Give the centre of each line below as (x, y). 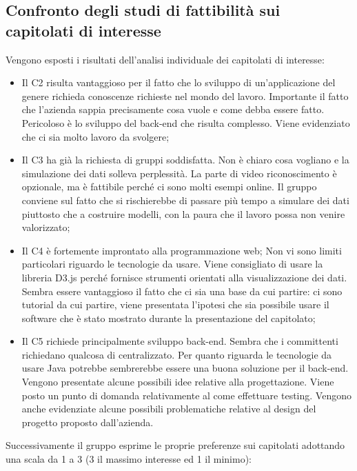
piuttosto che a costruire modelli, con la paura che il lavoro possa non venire (183, 213)
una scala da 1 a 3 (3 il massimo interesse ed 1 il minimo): (129, 459)
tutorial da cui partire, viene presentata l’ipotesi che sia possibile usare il (175, 304)
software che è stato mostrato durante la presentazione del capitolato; (169, 318)
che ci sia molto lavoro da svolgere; (95, 136)
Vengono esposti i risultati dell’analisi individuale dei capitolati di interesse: (165, 59)
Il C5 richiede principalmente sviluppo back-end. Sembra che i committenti (180, 341)
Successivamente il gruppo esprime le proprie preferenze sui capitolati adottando (175, 445)
